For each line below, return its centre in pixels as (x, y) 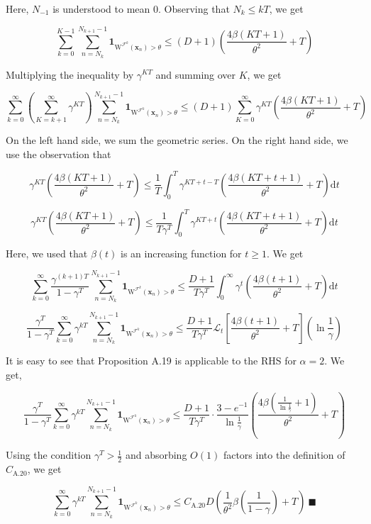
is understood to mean (101, 9)
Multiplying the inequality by (70, 74)
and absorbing (156, 455)
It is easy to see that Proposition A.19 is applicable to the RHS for (151, 361)
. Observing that (194, 9)
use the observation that (59, 154)
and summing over (196, 74)
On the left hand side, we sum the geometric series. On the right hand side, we (177, 140)
